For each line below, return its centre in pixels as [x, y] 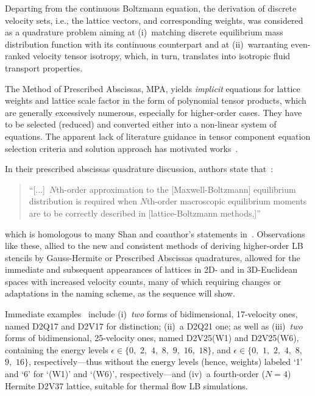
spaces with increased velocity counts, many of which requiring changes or [143, 281]
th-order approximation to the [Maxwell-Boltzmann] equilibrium [176, 189]
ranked [18, 56]
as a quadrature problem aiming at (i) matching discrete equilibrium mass [144, 32]
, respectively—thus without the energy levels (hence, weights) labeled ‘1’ [165, 362]
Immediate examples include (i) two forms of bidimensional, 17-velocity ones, [151, 314]
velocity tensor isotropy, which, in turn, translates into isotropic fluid [161, 56]
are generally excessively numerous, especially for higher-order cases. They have [154, 112]
